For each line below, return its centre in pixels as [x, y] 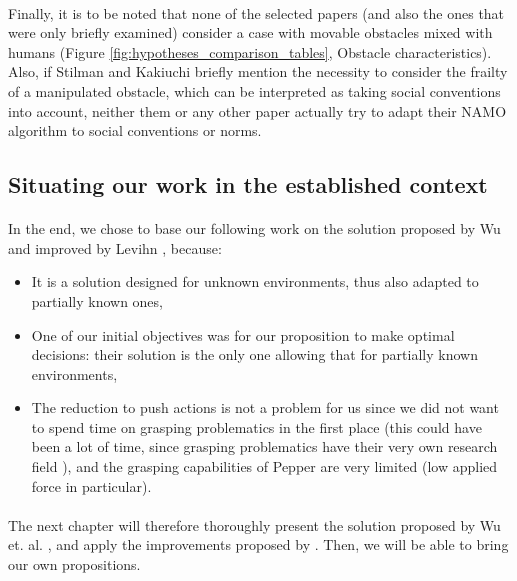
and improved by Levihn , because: [115, 247]
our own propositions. [74, 564]
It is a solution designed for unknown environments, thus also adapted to [255, 281]
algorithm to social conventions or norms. [135, 130]
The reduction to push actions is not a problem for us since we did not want [265, 407]
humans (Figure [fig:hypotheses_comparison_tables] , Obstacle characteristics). [250, 51]
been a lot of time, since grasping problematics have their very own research [264, 446]
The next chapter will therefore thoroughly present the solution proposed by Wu [254, 524]
